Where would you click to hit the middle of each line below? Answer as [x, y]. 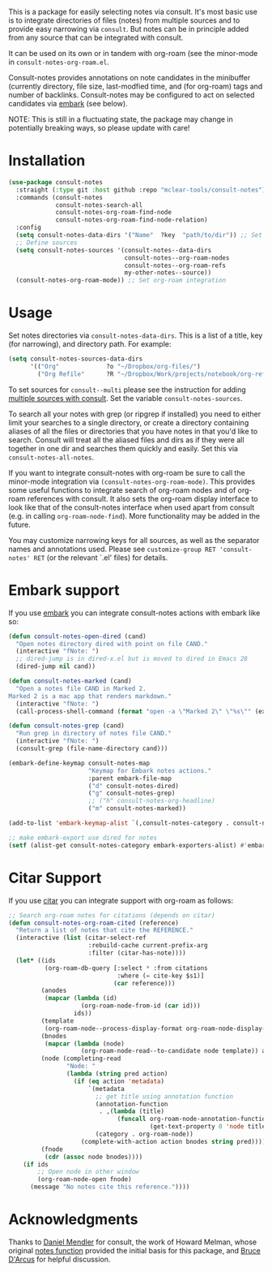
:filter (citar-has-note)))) [137, 953]
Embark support [64, 590]
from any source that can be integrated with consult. [96, 37]
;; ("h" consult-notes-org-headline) [152, 801]
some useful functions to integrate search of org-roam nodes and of [122, 489]
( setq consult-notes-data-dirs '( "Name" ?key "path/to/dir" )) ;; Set [139, 235]
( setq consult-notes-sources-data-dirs [76, 359]
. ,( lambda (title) [131, 1111]
